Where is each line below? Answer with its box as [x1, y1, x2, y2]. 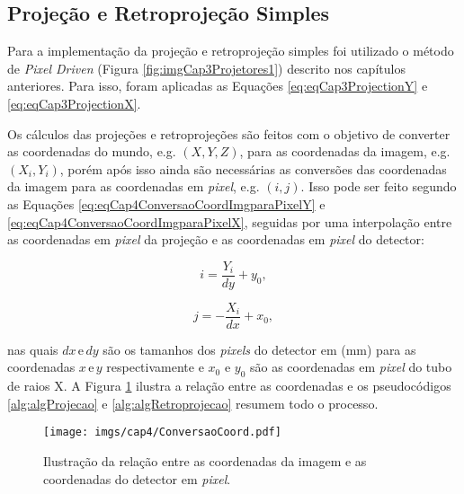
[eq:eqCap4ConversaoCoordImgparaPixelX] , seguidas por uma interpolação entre [7, 212, 452, 231]
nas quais [7, 340, 58, 358]
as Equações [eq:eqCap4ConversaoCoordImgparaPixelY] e [7, 194, 326, 213]
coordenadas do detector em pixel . [43, 469, 231, 488]
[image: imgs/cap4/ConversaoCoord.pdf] [43, 426, 281, 439]
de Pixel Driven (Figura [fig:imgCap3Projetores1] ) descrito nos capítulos [7, 58, 406, 77]
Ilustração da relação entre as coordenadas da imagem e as [43, 452, 367, 471]
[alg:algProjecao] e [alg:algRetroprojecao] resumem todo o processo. [7, 393, 379, 412]
